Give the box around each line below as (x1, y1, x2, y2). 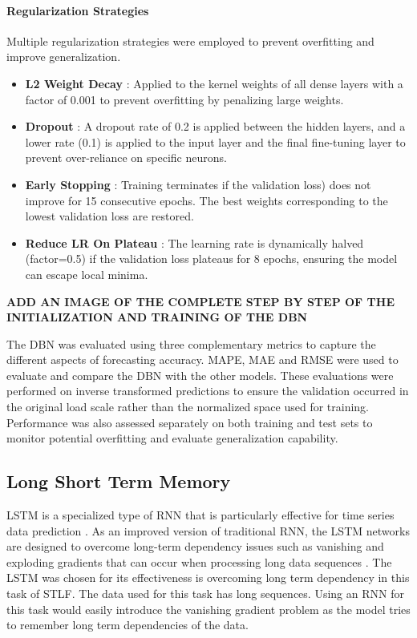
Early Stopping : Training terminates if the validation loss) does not (25, 176, 371, 192)
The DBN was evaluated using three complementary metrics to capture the (6, 335, 376, 352)
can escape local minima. (25, 265, 148, 282)
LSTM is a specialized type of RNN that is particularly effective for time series (6, 507, 395, 523)
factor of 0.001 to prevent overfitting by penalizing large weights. (25, 91, 344, 107)
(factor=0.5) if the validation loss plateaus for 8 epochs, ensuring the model (25, 250, 398, 267)
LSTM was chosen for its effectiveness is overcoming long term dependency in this (6, 569, 410, 586)
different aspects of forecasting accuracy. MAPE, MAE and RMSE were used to (6, 351, 399, 368)
